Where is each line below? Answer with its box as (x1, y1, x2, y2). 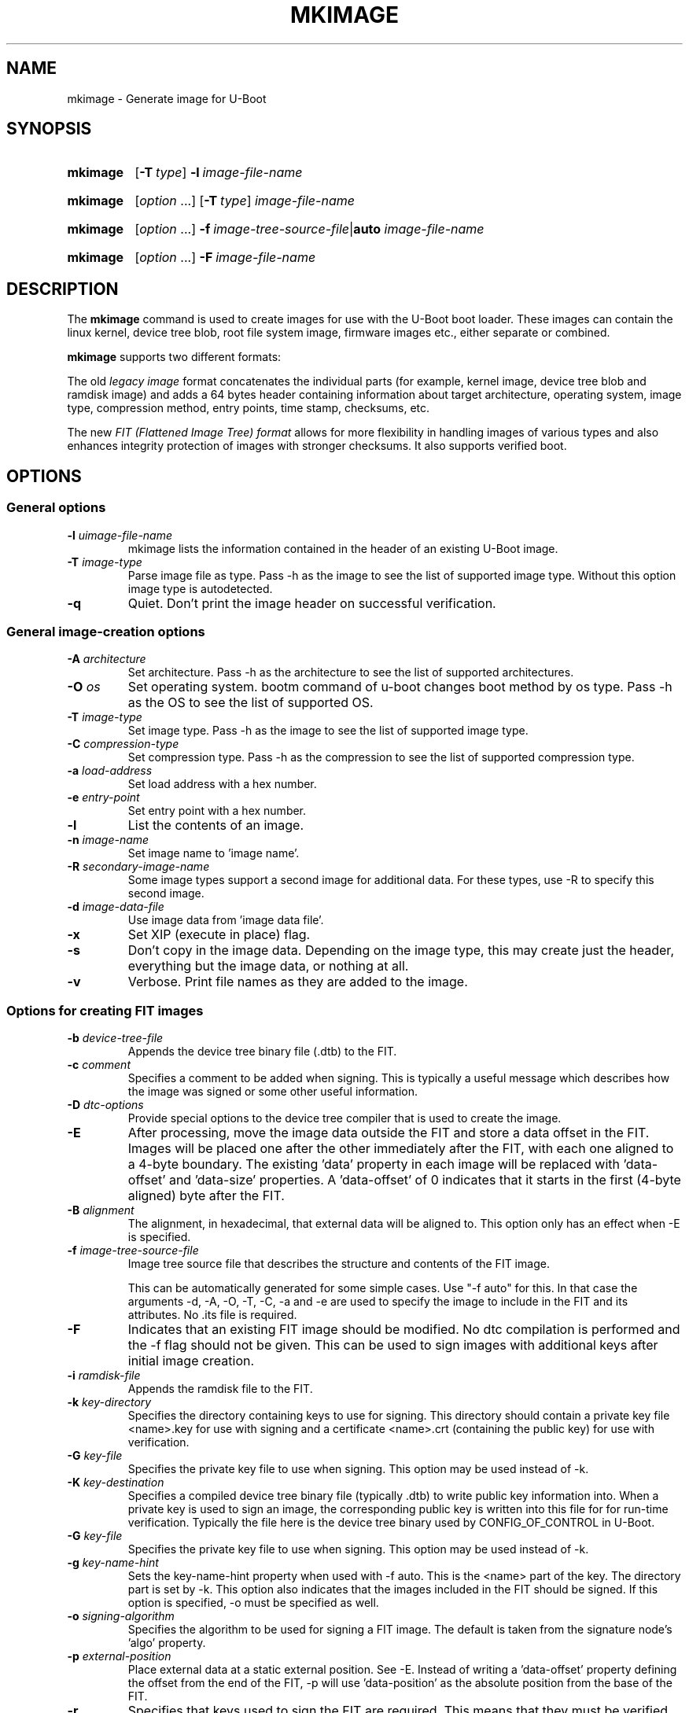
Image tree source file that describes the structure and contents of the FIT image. (127, 1257, 550, 1270)
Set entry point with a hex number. (127, 804, 307, 818)
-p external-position (67, 1649, 171, 1663)
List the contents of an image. (127, 817, 304, 834)
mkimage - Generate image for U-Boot (67, 91, 267, 105)
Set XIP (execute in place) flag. (127, 926, 311, 943)
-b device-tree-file (67, 1031, 164, 1044)
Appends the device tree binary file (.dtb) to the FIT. (127, 1044, 397, 1058)
